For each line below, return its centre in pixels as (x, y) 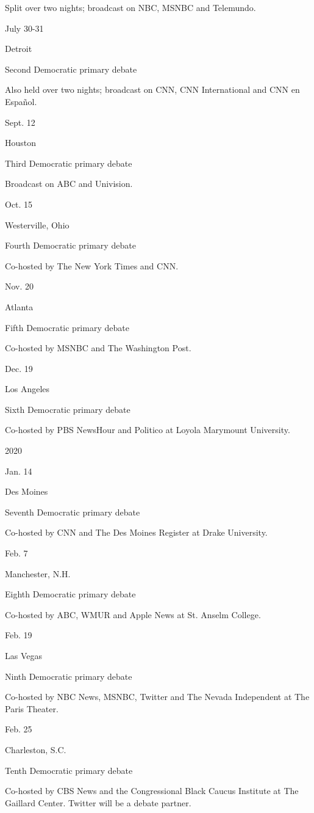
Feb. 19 (19, 635)
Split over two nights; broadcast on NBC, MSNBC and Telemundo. (130, 7)
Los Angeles (27, 389)
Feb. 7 (16, 553)
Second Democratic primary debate (71, 69)
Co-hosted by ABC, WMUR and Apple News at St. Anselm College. (133, 614)
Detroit (19, 49)
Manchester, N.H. (38, 573)
